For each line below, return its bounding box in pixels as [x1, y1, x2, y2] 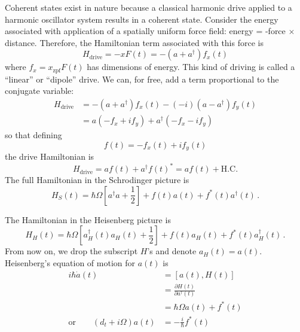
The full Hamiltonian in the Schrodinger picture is [5, 173, 189, 186]
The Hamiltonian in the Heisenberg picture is [5, 213, 171, 226]
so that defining [5, 129, 62, 141]
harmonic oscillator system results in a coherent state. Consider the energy [5, 13, 278, 25]
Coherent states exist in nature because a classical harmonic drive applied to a [5, 1, 292, 13]
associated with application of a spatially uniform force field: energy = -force [5, 25, 286, 37]
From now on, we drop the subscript [5, 245, 138, 257]
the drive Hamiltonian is [5, 150, 94, 163]
